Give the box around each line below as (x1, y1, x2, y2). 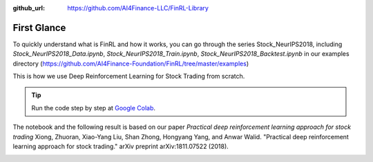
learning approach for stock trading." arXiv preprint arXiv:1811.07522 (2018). (12, 142, 229, 151)
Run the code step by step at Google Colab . (31, 103, 155, 112)
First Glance (12, 21, 66, 34)
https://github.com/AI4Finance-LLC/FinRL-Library (67, 4, 209, 12)
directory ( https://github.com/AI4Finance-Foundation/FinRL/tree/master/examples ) (12, 59, 249, 68)
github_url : (12, 4, 45, 12)
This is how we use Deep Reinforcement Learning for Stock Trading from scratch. (12, 72, 245, 81)
